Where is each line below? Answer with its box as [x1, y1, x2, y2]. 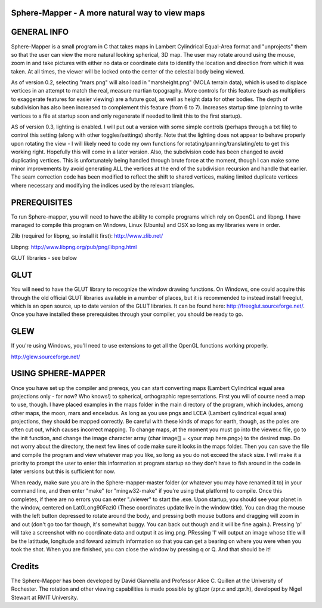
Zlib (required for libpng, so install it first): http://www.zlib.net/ [11, 232, 163, 239]
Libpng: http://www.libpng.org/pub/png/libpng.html [11, 243, 137, 250]
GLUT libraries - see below [11, 254, 78, 262]
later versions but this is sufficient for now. [11, 468, 116, 475]
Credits [11, 561, 39, 572]
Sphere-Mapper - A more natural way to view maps [11, 8, 205, 18]
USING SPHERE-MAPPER [11, 369, 106, 379]
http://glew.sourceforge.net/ [11, 353, 80, 360]
